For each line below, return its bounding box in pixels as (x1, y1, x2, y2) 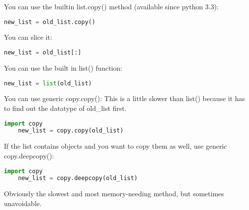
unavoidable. (4, 198, 42, 208)
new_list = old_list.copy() (4, 18, 96, 26)
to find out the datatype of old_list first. (4, 103, 127, 113)
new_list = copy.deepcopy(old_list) (18, 175, 138, 182)
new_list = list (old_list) (4, 79, 92, 87)
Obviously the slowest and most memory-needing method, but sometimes (4, 188, 224, 199)
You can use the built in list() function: (4, 62, 122, 73)
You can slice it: (4, 32, 53, 42)
